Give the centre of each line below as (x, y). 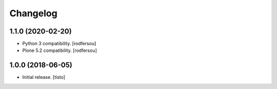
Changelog (33, 13)
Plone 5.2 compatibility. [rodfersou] (60, 50)
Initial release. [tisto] (44, 77)
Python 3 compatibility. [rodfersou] (59, 44)
